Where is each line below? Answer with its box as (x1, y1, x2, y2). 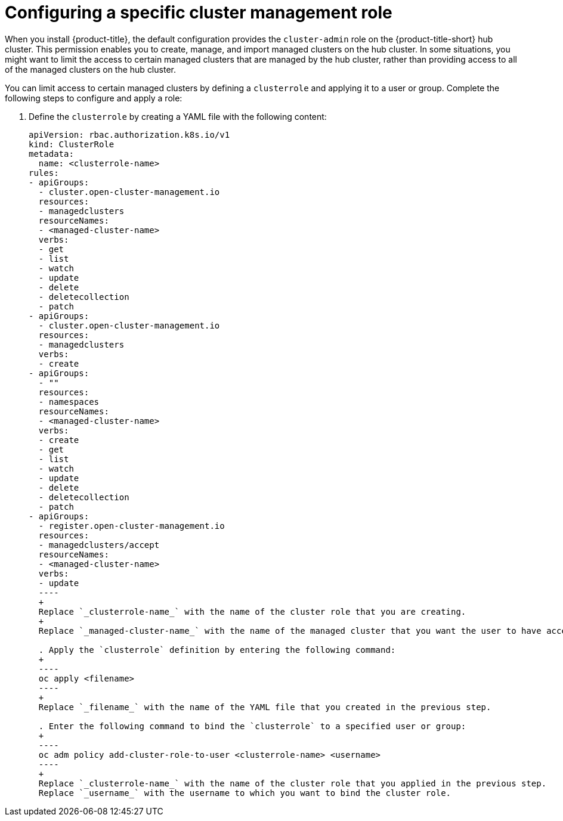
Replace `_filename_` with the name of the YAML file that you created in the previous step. (38, 702, 491, 712)
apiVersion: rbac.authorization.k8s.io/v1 (29, 129, 230, 140)
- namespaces (38, 396, 100, 407)
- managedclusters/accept (38, 540, 160, 550)
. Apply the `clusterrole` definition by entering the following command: (38, 645, 396, 655)
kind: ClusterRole (29, 139, 115, 149)
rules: (29, 168, 59, 178)
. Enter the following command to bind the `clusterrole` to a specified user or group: (38, 721, 466, 731)
